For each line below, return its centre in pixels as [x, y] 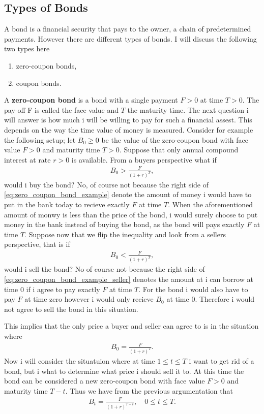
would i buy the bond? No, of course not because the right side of [107, 184]
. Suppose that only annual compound [179, 150]
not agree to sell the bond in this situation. [71, 309]
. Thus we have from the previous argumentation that [149, 390]
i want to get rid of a [222, 360]
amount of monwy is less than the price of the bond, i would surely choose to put [131, 214]
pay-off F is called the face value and [62, 109]
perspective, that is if [37, 244]
